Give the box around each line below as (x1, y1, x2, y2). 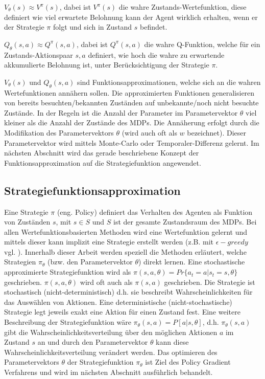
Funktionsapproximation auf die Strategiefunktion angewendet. (4, 157, 201, 168)
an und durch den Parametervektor (37, 337, 148, 347)
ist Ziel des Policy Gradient (145, 356, 231, 367)
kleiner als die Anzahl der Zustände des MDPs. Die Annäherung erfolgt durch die (4, 117, 259, 128)
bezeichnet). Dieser (187, 127, 247, 138)
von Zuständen (4, 216, 51, 227)
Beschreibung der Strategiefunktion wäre (4, 317, 131, 327)
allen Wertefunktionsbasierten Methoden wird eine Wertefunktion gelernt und (4, 226, 248, 237)
